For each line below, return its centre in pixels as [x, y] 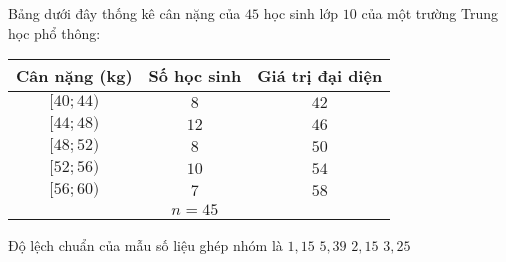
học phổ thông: [54, 32]
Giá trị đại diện [320, 76]
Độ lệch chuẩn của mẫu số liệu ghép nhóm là [145, 245]
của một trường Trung [430, 13]
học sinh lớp [301, 13]
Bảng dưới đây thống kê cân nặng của [124, 13]
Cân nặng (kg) [74, 76]
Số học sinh [195, 76]
